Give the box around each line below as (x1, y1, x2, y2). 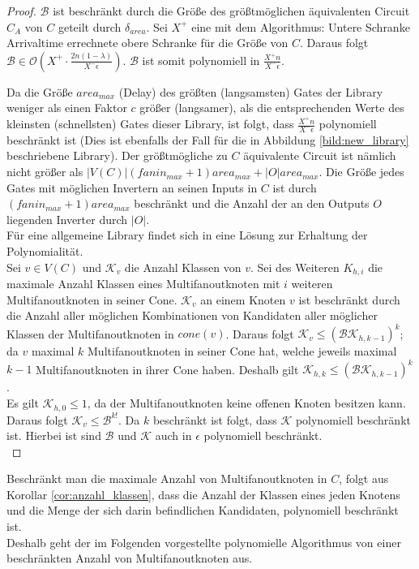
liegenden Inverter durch (6, 210, 128, 227)
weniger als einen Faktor (6, 99, 127, 116)
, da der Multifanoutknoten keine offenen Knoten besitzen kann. (87, 394, 406, 412)
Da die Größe (6, 83, 73, 100)
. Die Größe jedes (319, 163, 404, 180)
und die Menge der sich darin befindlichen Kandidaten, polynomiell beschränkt (6, 502, 399, 519)
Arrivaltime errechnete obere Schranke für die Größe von (6, 34, 289, 51)
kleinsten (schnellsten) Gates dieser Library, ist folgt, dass (6, 115, 294, 132)
